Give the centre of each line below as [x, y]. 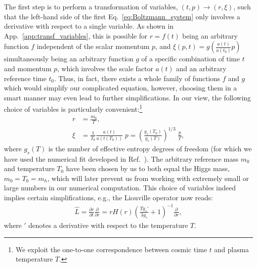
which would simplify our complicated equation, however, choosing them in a [121, 88]
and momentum [28, 68]
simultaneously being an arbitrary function [69, 59]
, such [242, 6]
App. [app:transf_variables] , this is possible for [76, 35]
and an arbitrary [201, 68]
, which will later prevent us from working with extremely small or [148, 178]
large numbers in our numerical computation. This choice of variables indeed [120, 188]
